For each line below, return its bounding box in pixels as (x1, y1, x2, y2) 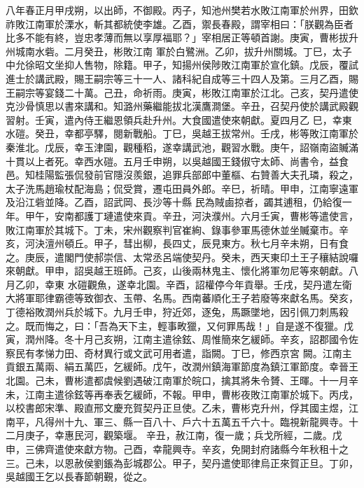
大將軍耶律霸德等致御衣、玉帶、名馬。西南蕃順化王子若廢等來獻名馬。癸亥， (6, 291, 358, 305)
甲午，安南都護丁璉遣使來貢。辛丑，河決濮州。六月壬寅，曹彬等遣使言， (24, 208, 358, 223)
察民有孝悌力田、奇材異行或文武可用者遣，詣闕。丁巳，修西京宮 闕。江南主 (6, 345, 352, 360)
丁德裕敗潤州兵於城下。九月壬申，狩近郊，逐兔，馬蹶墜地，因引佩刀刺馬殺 (6, 305, 349, 319)
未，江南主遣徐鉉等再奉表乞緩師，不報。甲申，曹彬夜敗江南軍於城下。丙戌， (6, 386, 358, 401)
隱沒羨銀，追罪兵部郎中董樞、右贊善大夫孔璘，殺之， (113, 167, 358, 182)
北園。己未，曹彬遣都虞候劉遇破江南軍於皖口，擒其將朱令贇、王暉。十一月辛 (6, 373, 358, 388)
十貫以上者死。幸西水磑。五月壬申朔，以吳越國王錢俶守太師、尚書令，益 (6, 153, 339, 168)
